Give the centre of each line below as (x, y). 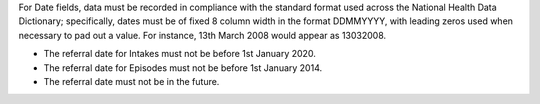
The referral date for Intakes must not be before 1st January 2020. (180, 54)
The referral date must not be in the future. (131, 81)
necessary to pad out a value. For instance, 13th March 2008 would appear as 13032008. (202, 35)
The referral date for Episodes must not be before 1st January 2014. (183, 67)
